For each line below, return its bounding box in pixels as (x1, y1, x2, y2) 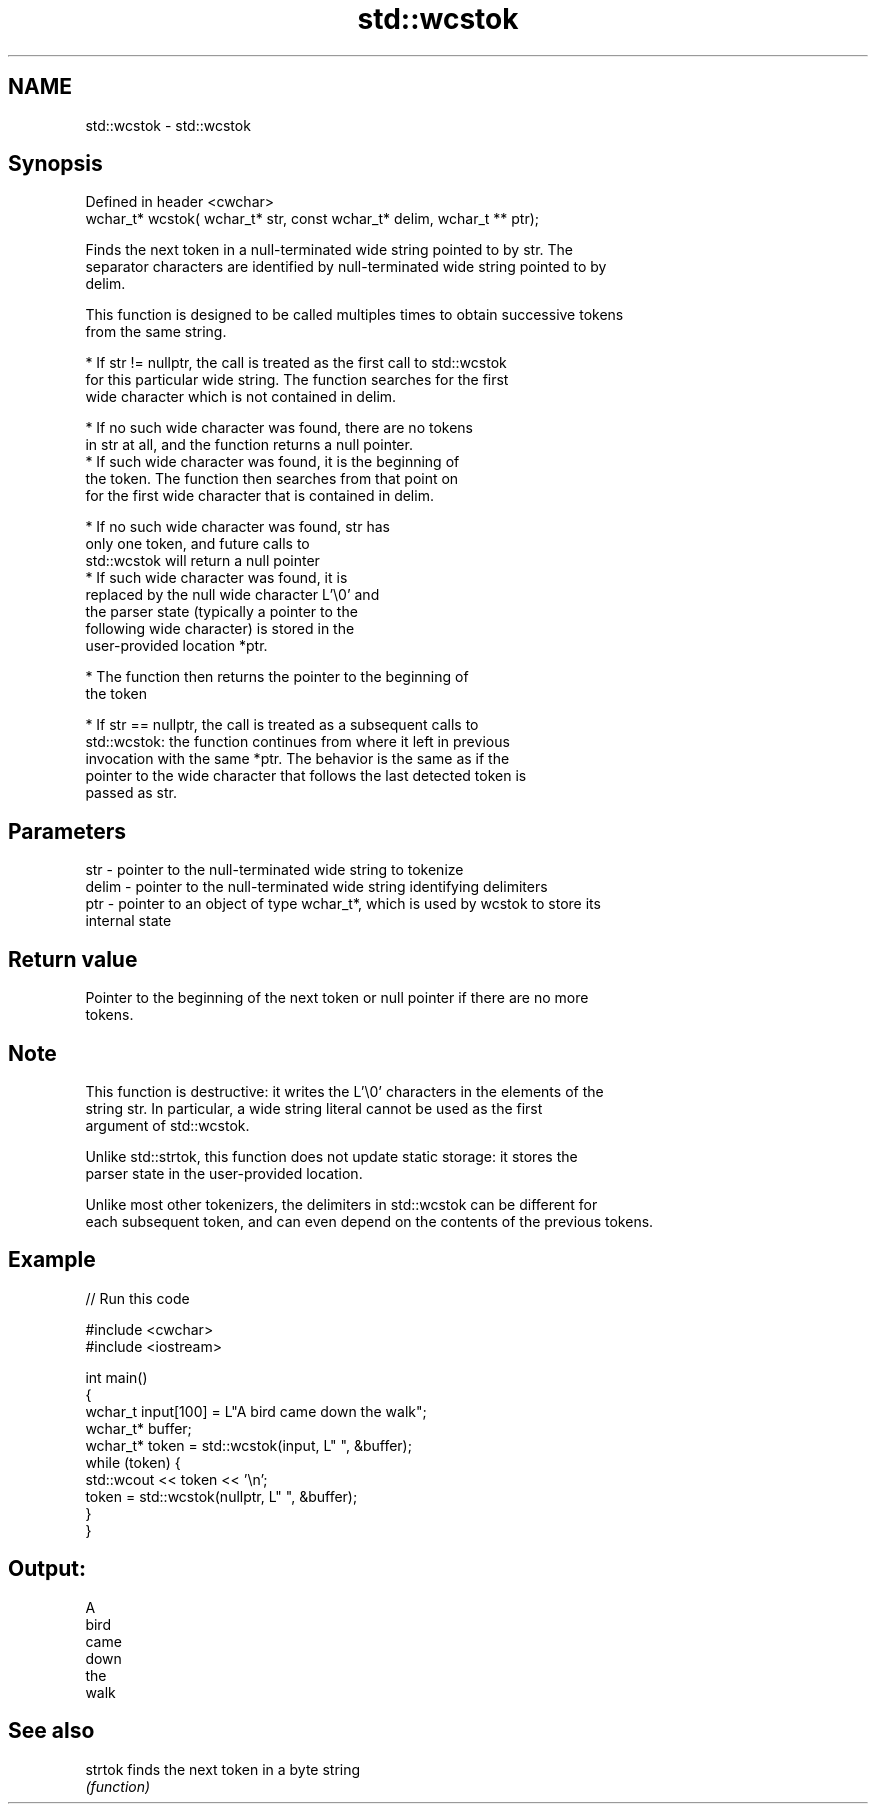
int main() (85, 1368, 148, 1386)
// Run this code (85, 1289, 190, 1307)
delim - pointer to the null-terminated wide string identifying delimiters (85, 878, 548, 896)
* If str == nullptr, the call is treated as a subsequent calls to (85, 716, 479, 734)
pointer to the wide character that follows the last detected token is (85, 767, 527, 785)
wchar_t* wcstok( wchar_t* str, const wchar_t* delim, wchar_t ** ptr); (85, 210, 540, 228)
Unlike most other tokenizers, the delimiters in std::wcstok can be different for (85, 1195, 598, 1213)
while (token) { (85, 1453, 181, 1471)
